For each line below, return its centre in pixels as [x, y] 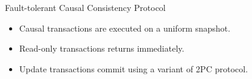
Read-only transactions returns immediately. [102, 48]
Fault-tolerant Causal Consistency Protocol [85, 7]
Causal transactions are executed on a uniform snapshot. [125, 28]
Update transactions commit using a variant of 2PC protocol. [134, 68]
